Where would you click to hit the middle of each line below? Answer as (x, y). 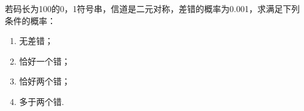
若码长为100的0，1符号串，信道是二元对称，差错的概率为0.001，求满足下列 (152, 8)
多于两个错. (41, 101)
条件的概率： (30, 20)
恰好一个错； (45, 61)
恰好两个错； (45, 81)
